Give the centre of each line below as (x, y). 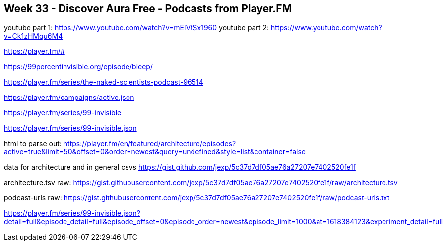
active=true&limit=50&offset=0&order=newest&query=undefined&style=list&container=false (155, 152)
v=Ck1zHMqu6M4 (33, 36)
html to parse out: (33, 144)
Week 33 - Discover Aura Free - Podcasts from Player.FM (148, 9)
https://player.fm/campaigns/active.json (69, 98)
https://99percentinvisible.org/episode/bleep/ (78, 67)
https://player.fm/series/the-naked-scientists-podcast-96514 (104, 82)
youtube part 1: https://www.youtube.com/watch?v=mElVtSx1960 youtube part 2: (137, 28)
